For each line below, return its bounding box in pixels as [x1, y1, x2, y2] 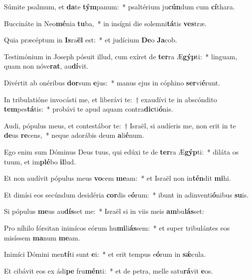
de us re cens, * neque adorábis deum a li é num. [4, 130, 144, 140]
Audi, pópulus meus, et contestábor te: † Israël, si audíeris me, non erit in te [4, 120, 236, 130]
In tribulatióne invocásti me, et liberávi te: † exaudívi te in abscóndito [4, 94, 217, 104]
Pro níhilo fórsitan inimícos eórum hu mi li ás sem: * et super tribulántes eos [4, 222, 230, 233]
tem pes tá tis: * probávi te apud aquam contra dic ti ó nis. [4, 104, 173, 114]
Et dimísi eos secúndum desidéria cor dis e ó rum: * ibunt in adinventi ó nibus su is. [4, 189, 249, 199]
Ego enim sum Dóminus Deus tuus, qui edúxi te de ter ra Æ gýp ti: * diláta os [4, 146, 239, 157]
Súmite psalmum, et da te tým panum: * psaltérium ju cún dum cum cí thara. [4, 1, 235, 11]
